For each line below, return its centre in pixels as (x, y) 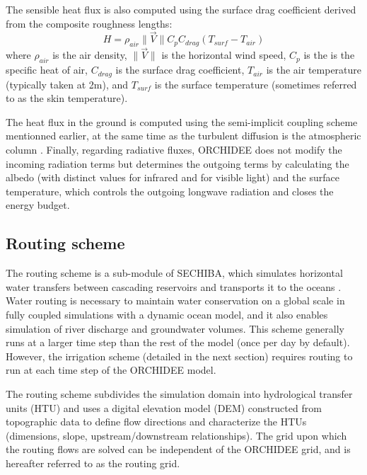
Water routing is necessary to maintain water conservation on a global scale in (175, 301)
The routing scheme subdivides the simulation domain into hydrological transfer (179, 393)
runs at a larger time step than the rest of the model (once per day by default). (178, 342)
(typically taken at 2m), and (67, 84)
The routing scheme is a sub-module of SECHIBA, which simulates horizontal (174, 273)
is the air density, (90, 55)
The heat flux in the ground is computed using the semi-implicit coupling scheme (182, 121)
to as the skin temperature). (67, 98)
